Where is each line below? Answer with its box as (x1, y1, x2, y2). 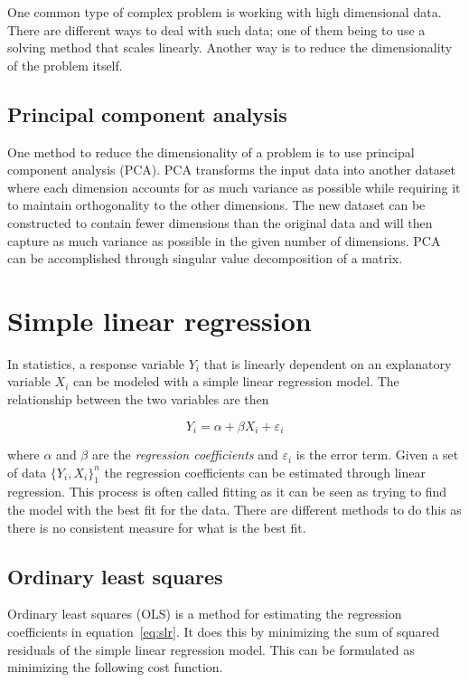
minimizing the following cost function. (7, 658, 223, 677)
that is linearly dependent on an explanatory (203, 354, 452, 373)
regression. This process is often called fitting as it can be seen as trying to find (7, 482, 447, 501)
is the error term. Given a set (295, 445, 459, 464)
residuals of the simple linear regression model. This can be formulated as (7, 639, 415, 658)
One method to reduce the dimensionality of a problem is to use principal (7, 142, 415, 161)
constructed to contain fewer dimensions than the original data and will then (7, 213, 433, 232)
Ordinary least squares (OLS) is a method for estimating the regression (7, 604, 402, 623)
